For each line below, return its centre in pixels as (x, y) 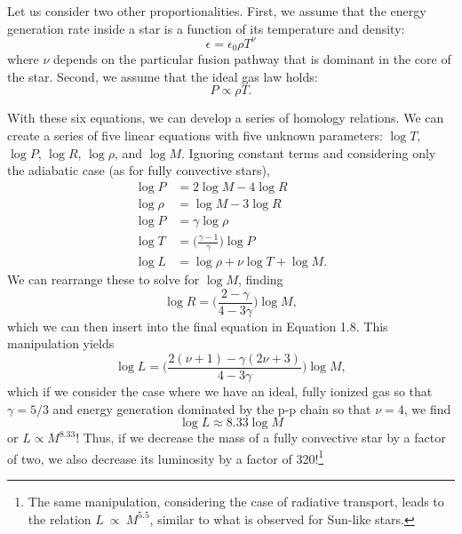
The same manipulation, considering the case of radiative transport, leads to (236, 501)
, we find (427, 408)
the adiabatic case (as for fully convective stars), (139, 170)
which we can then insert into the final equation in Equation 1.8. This (198, 326)
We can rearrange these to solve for (104, 279)
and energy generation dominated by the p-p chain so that (212, 408)
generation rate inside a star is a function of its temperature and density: (206, 28)
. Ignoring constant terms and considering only (309, 152)
